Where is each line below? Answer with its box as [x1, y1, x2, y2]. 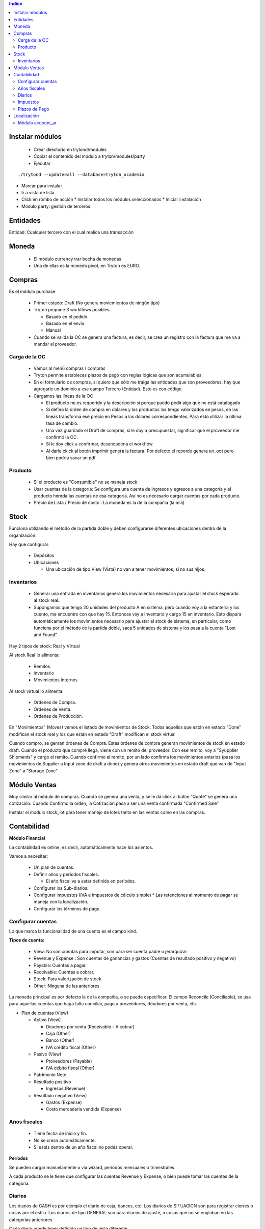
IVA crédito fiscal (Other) [46, 1044, 96, 1050]
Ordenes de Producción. [33, 713, 83, 719]
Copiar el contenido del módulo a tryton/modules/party [33, 153, 145, 159]
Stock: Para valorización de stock [33, 976, 102, 982]
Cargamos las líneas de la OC [33, 393, 93, 399]
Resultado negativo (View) [33, 1092, 87, 1098]
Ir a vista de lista [21, 190, 55, 195]
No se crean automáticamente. [33, 1137, 96, 1143]
